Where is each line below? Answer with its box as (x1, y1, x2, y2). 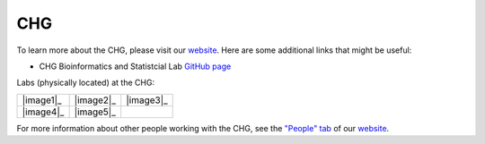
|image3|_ (126, 94, 168, 106)
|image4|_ (22, 106, 65, 118)
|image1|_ (22, 94, 62, 106)
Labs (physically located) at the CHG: (16, 77, 155, 89)
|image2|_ (74, 94, 117, 106)
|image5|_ (74, 106, 116, 118)
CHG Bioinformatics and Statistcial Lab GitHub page (39, 61, 232, 72)
